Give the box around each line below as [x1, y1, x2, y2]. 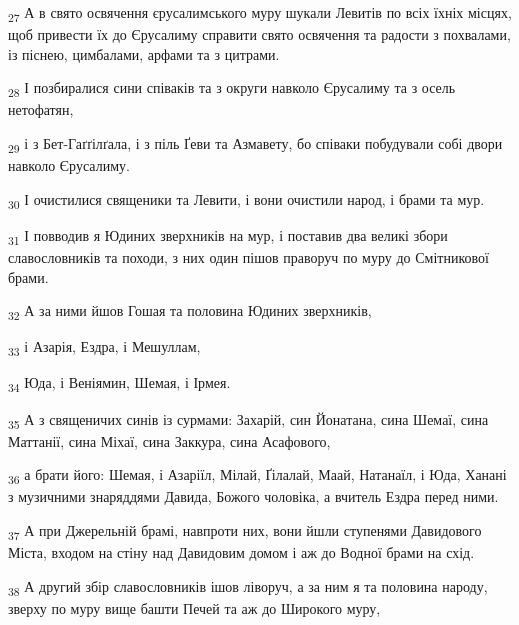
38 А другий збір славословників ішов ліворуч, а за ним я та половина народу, [8, 575, 488, 599]
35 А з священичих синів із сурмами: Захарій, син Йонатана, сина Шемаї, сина [8, 408, 489, 432]
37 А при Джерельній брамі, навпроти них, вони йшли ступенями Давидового [8, 520, 482, 543]
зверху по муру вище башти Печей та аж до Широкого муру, [8, 597, 381, 618]
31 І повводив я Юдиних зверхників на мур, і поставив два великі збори [8, 224, 448, 248]
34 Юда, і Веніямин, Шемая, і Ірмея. [8, 372, 231, 396]
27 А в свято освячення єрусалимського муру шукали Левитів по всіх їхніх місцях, [8, 2, 512, 25]
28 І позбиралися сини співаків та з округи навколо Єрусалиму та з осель [8, 77, 456, 101]
